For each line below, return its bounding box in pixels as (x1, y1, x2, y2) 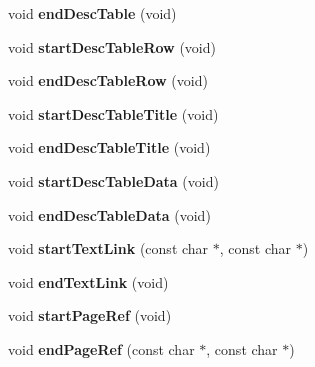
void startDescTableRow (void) (8, 36, 216, 57)
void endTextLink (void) (8, 271, 169, 292)
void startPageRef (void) (8, 305, 172, 326)
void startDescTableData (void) (8, 170, 219, 191)
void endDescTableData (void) (8, 204, 211, 225)
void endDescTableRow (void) (8, 70, 208, 91)
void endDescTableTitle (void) (8, 137, 211, 158)
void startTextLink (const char (8, 238, 209, 259)
